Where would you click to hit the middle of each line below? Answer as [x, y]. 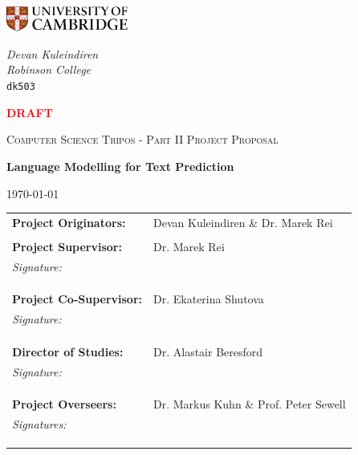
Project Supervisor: [67, 246]
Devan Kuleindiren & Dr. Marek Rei [243, 222]
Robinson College [49, 69]
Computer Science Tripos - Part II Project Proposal [142, 139]
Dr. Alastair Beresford [208, 351]
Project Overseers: [64, 404]
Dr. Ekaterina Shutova [209, 299]
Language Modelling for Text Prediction [120, 166]
